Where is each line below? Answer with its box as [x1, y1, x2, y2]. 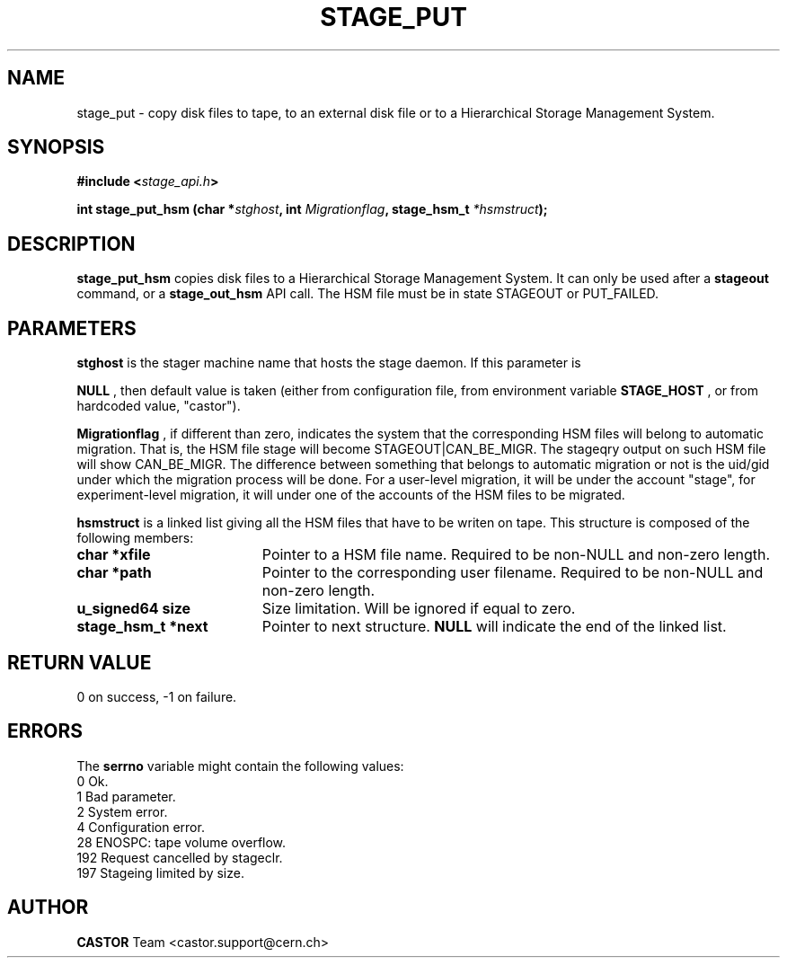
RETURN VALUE [7, 651, 152, 674]
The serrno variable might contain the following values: [76, 757, 404, 774]
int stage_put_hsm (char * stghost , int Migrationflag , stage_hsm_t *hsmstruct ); [76, 201, 548, 217]
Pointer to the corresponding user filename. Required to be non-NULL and [261, 563, 764, 582]
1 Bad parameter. [76, 788, 176, 804]
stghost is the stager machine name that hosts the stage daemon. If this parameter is [76, 355, 581, 371]
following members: [76, 530, 194, 546]
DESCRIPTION [7, 232, 136, 255]
